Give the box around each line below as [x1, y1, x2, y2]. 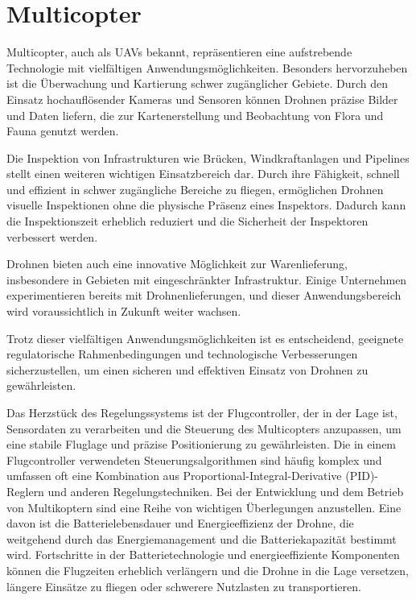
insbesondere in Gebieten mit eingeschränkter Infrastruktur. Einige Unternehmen [6, 271, 407, 288]
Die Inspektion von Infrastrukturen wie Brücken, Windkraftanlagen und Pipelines [6, 149, 410, 166]
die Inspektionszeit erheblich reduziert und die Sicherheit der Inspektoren [6, 213, 369, 230]
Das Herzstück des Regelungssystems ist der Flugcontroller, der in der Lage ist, [6, 404, 397, 420]
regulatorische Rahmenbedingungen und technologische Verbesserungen [6, 346, 358, 362]
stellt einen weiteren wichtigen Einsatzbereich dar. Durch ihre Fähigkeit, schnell [6, 165, 400, 182]
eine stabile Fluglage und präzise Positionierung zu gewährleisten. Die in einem [6, 436, 397, 453]
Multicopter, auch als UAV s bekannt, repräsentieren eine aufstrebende [6, 43, 352, 60]
